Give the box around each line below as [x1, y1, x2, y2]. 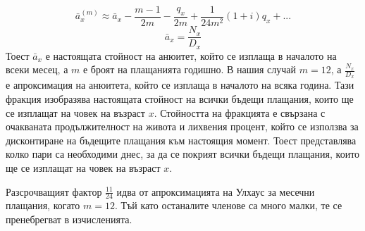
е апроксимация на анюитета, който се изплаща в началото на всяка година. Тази [6, 77, 354, 92]
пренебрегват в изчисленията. [6, 211, 132, 226]
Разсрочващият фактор [6, 184, 102, 199]
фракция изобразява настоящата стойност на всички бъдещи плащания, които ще [6, 92, 354, 106]
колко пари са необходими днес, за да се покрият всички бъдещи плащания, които [6, 146, 360, 161]
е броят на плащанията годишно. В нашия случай [82, 62, 297, 77]
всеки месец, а [6, 62, 68, 77]
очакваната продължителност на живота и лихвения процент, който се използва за [6, 119, 359, 134]
